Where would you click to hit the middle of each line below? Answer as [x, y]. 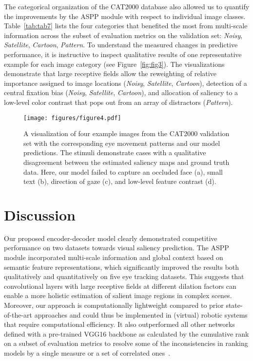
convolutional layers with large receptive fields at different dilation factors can [120, 286]
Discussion [40, 214]
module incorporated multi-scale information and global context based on [114, 257]
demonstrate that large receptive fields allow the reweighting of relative [110, 73]
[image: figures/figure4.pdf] [72, 118]
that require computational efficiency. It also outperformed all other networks [119, 324]
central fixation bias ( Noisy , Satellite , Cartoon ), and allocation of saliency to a [121, 92]
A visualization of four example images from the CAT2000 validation [126, 133]
